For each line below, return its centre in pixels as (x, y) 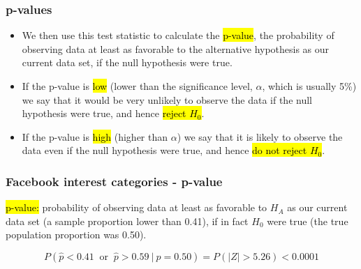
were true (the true (308, 221)
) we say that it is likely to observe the (260, 136)
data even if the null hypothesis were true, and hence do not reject (164, 150)
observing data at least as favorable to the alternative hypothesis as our (176, 48)
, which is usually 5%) (309, 86)
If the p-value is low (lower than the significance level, (137, 86)
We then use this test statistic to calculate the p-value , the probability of (178, 35)
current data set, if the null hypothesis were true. (127, 62)
